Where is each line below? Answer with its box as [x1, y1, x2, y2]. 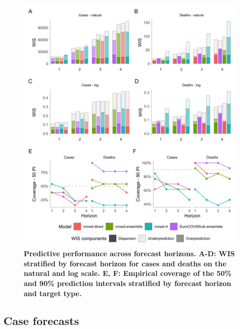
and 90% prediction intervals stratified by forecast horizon [24, 278, 231, 289]
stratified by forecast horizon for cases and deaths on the [24, 258, 226, 268]
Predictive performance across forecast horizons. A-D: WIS [24, 248, 235, 259]
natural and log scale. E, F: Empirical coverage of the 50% [24, 268, 232, 278]
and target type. [24, 288, 82, 298]
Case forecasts [4, 312, 79, 328]
